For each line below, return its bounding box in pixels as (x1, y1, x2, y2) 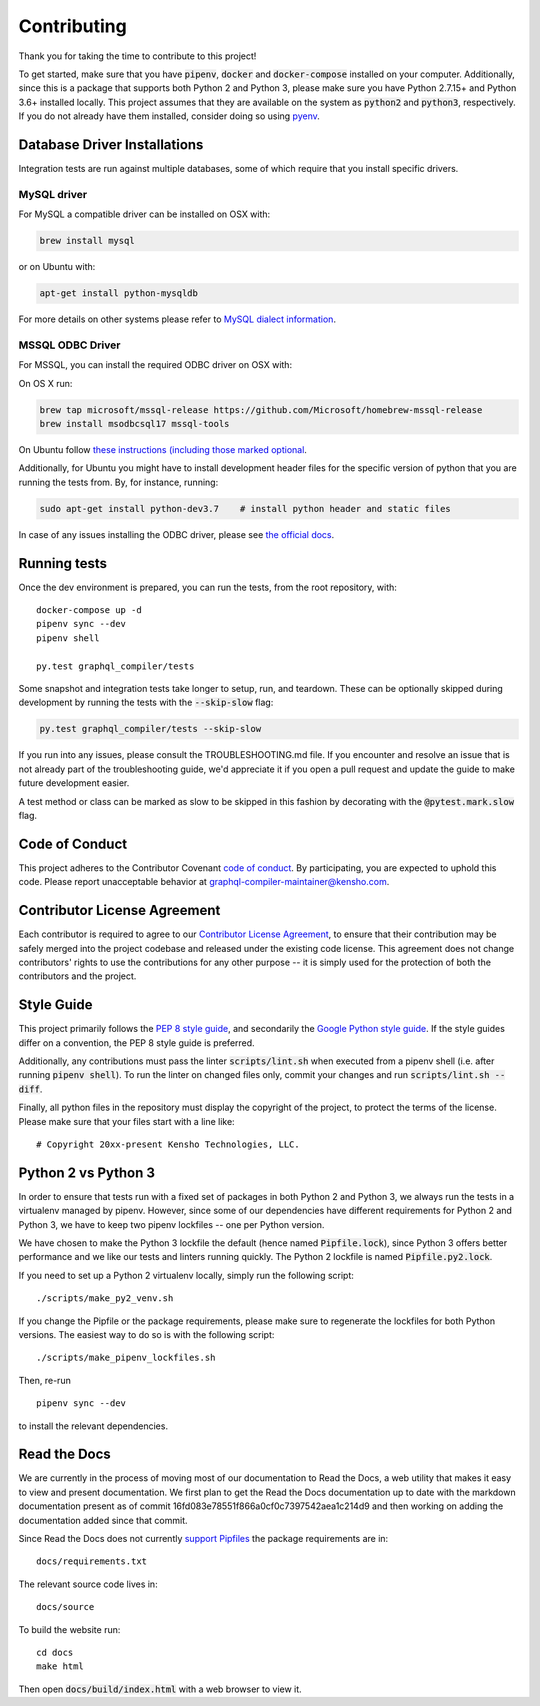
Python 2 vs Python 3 (18, 1164, 155, 1181)
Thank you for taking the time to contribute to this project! (18, 50, 257, 62)
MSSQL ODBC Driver (18, 338, 121, 352)
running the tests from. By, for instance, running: (18, 476, 219, 488)
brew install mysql (39, 235, 135, 247)
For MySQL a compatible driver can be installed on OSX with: (18, 208, 271, 220)
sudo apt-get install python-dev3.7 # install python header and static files (39, 503, 452, 514)
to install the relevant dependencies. (18, 1420, 169, 1432)
